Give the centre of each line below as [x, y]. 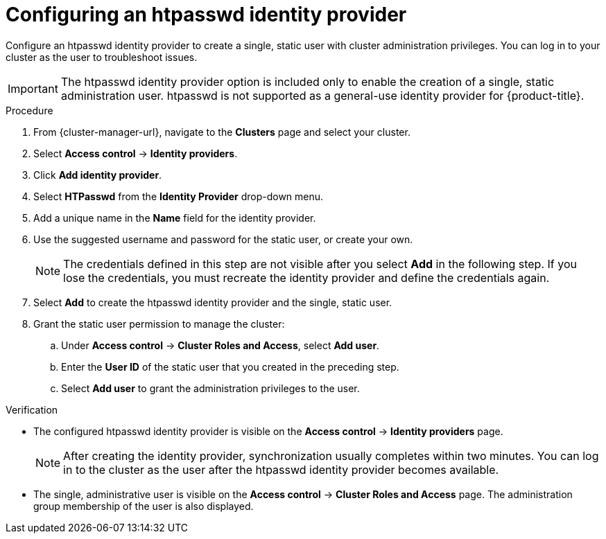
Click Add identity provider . [98, 175]
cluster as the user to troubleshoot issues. [102, 57]
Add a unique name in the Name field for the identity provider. [175, 218]
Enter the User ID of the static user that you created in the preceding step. [230, 366]
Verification [32, 409]
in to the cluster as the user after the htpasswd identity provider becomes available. [281, 469]
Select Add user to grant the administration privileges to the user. [210, 388]
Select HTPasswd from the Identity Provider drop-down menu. [179, 196]
